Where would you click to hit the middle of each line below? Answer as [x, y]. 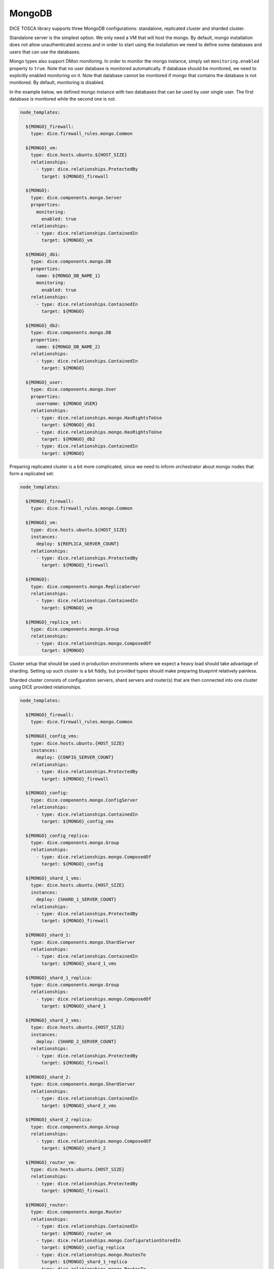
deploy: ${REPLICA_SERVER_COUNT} [78, 544]
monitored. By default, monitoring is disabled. [57, 82]
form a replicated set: [32, 474]
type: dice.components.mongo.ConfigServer [84, 800]
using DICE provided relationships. [45, 687]
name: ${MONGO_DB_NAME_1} [68, 276]
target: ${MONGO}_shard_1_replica [84, 1262]
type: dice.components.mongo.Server [76, 197]
